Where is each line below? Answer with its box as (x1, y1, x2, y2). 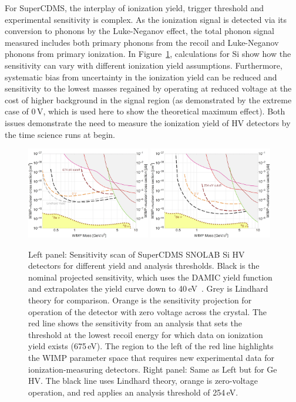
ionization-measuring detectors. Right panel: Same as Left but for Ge (28, 363, 277, 375)
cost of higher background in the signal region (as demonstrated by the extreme (5, 93, 292, 106)
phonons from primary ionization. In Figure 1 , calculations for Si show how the (5, 48, 291, 60)
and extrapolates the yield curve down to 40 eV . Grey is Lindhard (28, 282, 268, 295)
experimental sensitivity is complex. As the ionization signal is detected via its (5, 13, 287, 25)
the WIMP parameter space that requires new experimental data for (28, 352, 275, 364)
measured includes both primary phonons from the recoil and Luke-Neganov (5, 36, 279, 48)
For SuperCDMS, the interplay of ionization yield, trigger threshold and (5, 2, 264, 13)
